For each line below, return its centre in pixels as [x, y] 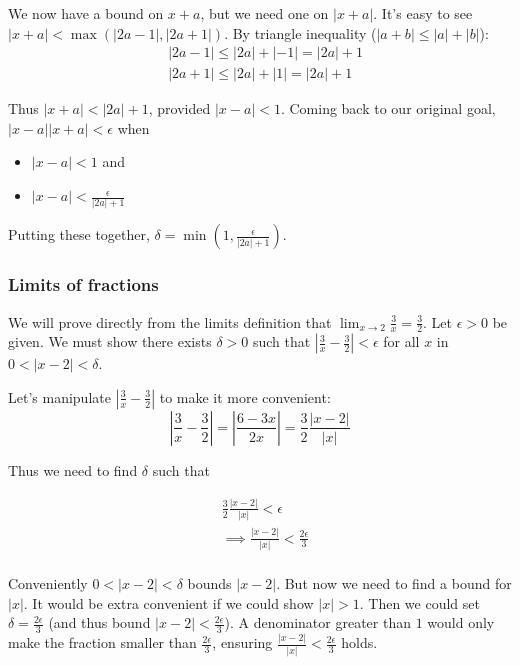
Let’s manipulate [59, 396]
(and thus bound [99, 622]
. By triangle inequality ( [300, 32]
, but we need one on [264, 13]
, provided [179, 108]
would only [461, 622]
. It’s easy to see [423, 13]
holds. [359, 642]
